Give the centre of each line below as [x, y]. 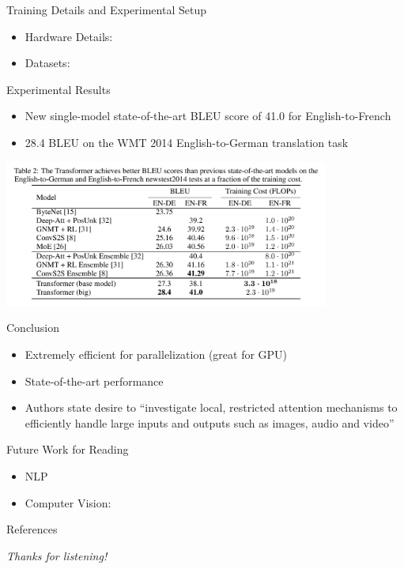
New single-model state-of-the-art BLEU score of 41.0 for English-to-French [208, 116]
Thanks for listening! [57, 555]
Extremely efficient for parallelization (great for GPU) [156, 354]
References [32, 529]
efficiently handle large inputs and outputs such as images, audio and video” [210, 422]
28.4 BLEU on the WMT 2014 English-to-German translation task [187, 142]
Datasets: [47, 63]
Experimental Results [59, 89]
